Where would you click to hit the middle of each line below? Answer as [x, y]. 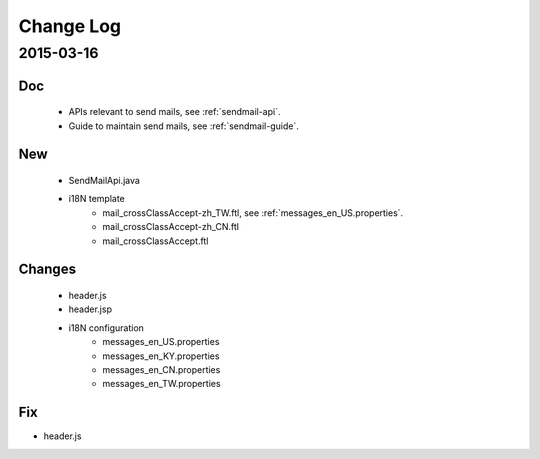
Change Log [70, 26]
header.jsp [90, 309]
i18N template [96, 199]
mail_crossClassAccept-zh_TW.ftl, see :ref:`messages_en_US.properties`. [253, 212]
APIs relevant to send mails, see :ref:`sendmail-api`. [174, 112]
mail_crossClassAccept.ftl [155, 241]
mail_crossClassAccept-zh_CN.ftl [171, 227]
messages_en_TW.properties [161, 384]
